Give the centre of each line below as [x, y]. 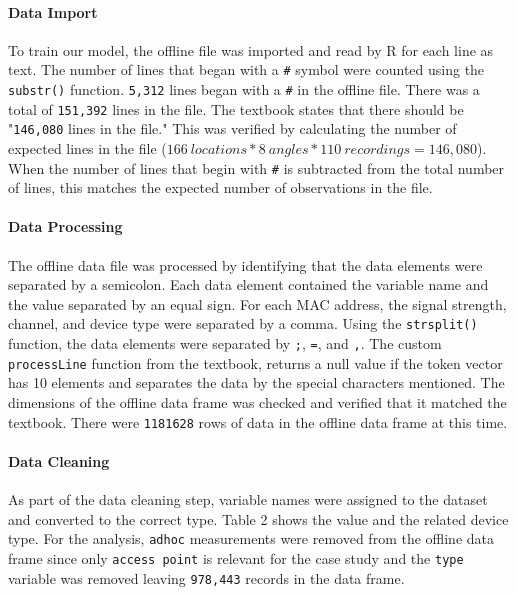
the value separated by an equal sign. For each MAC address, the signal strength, [257, 303]
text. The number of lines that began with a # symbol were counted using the [246, 69]
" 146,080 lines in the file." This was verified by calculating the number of [232, 128]
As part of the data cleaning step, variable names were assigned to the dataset [248, 499]
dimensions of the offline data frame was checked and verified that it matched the [257, 402]
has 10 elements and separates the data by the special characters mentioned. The [256, 382]
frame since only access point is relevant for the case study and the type [236, 557]
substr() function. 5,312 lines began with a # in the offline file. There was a [244, 89]
